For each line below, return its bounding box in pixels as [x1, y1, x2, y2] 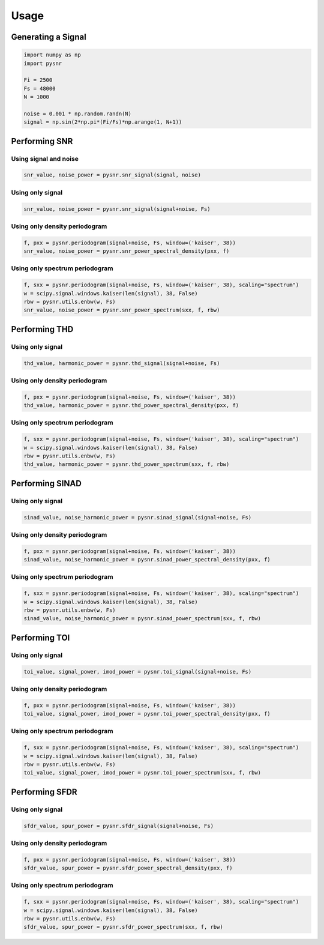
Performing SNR [11, 136, 73, 146]
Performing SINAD [11, 478, 82, 489]
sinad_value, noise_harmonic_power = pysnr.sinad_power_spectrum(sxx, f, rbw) [23, 615, 261, 622]
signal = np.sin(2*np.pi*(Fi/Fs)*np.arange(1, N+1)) [23, 119, 182, 125]
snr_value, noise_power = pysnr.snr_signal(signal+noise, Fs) [23, 205, 211, 213]
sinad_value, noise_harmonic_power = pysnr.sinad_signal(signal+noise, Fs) [23, 514, 252, 521]
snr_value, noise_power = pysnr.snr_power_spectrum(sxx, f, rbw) [23, 307, 220, 313]
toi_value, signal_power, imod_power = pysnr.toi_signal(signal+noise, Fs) [23, 668, 252, 675]
